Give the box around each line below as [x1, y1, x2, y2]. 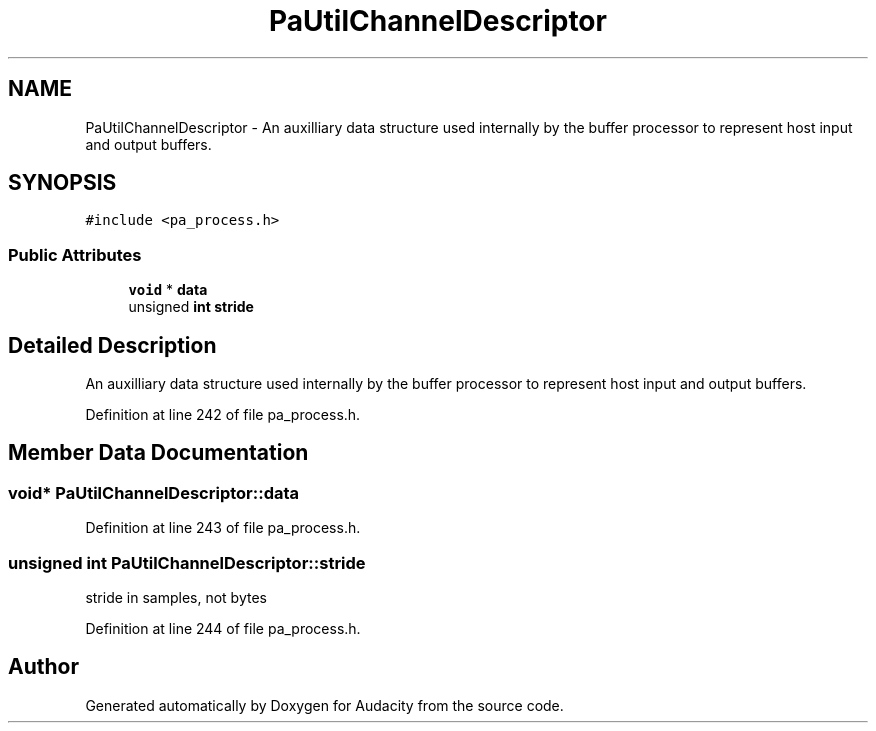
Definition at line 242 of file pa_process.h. [85, 406, 361, 424]
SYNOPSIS [8, 170, 117, 196]
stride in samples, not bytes [85, 589, 267, 606]
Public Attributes [8, 244, 142, 265]
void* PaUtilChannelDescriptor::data [8, 482, 300, 503]
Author [8, 654, 79, 680]
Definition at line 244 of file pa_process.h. [85, 620, 361, 637]
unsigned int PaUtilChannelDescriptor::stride [8, 552, 366, 573]
